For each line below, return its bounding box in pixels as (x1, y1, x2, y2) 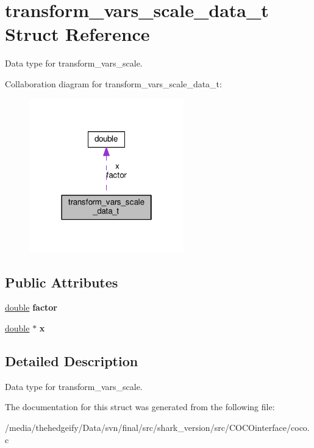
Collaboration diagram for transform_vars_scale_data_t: (5, 77, 222, 90)
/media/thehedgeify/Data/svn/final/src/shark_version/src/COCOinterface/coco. (5, 421, 310, 433)
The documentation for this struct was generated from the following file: (5, 400, 275, 413)
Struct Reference (5, 21, 150, 46)
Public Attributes (5, 272, 118, 291)
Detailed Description (5, 351, 138, 370)
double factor (5, 301, 57, 314)
